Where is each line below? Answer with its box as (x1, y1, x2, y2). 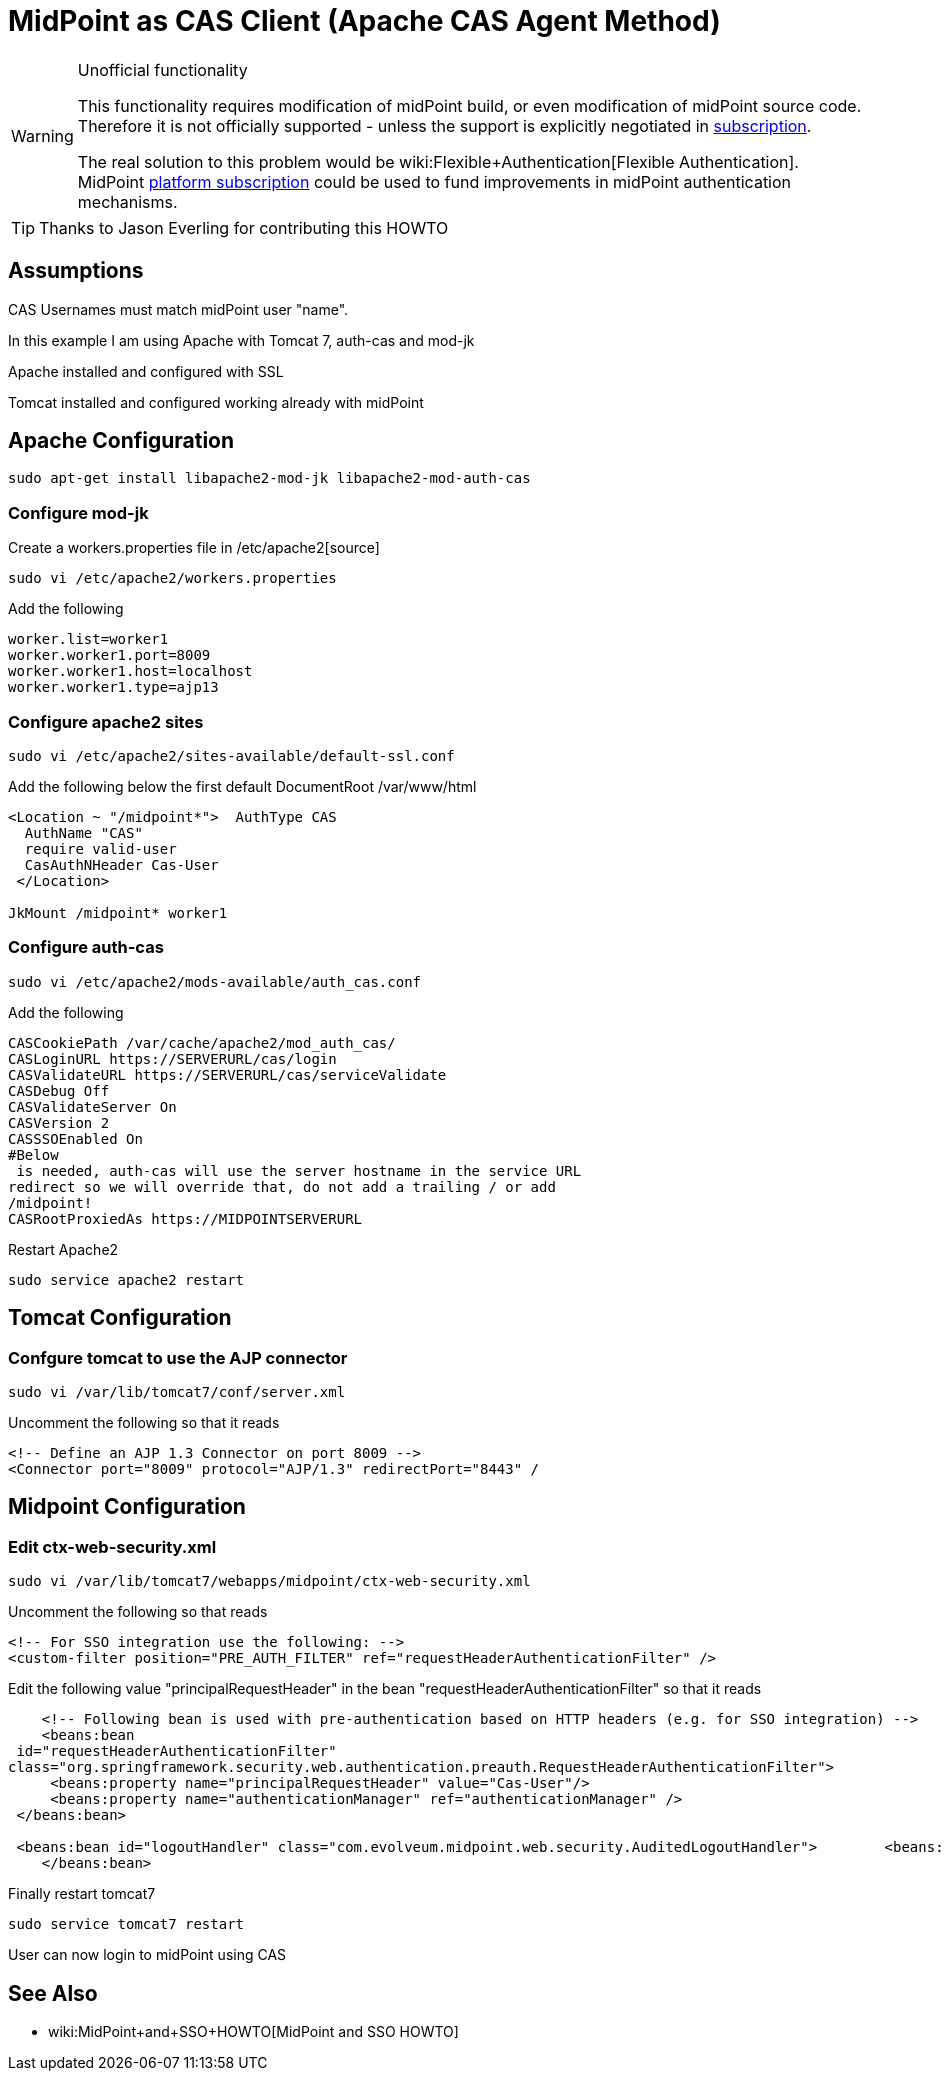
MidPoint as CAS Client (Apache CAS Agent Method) (8, 4, 721, 38)
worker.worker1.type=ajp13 (8, 679, 219, 696)
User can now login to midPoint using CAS (8, 1946, 287, 1964)
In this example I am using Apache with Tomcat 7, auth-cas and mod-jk (8, 331, 475, 349)
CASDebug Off (8, 1082, 110, 1099)
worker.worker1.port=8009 (8, 647, 211, 664)
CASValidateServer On (8, 1098, 177, 1115)
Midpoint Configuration (8, 1494, 246, 1520)
